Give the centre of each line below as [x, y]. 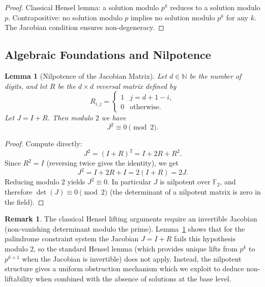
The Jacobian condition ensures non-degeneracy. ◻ [84, 27]
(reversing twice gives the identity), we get [112, 163]
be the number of [215, 75]
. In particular [129, 182]
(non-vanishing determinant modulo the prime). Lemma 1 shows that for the [125, 228]
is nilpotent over [185, 182]
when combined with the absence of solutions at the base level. [134, 278]
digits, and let [26, 86]
